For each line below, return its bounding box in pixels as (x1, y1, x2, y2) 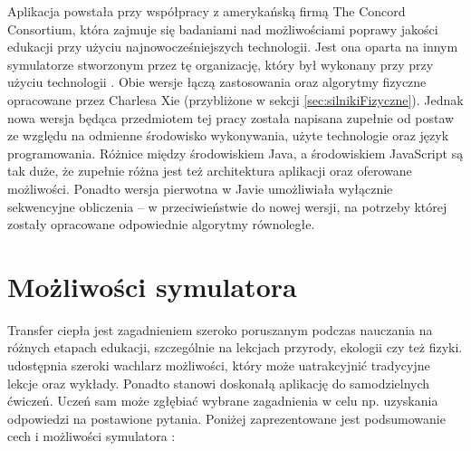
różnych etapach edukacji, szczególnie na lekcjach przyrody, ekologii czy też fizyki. (7, 338, 463, 357)
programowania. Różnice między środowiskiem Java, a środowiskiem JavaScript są (7, 143, 464, 162)
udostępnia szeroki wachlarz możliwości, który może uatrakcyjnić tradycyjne (7, 356, 430, 375)
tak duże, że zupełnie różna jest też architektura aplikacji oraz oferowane (7, 161, 412, 180)
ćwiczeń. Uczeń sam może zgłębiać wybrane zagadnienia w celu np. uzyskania (7, 391, 438, 410)
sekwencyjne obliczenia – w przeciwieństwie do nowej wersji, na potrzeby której (7, 197, 447, 216)
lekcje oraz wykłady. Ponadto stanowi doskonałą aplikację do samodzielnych (7, 373, 430, 392)
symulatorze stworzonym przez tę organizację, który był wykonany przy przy (7, 54, 434, 73)
